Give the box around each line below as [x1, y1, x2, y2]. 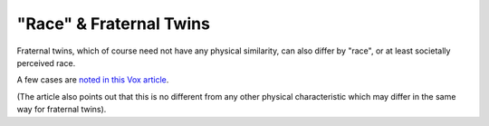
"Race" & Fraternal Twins [16, 14, 210, 34]
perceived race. [16, 57, 76, 68]
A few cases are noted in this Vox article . [16, 74, 169, 85]
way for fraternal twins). [16, 104, 107, 115]
